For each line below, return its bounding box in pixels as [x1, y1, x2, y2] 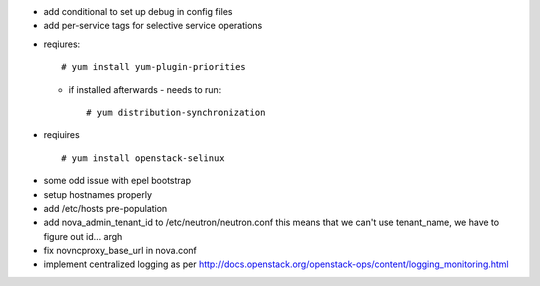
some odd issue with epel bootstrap [43, 175, 192, 187]
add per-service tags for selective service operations [43, 20, 263, 32]
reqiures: [43, 38, 81, 50]
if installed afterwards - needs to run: [68, 83, 222, 95]
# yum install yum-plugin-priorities [61, 61, 247, 73]
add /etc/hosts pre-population [43, 202, 168, 214]
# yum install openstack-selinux [61, 152, 225, 164]
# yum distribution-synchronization [86, 106, 266, 118]
